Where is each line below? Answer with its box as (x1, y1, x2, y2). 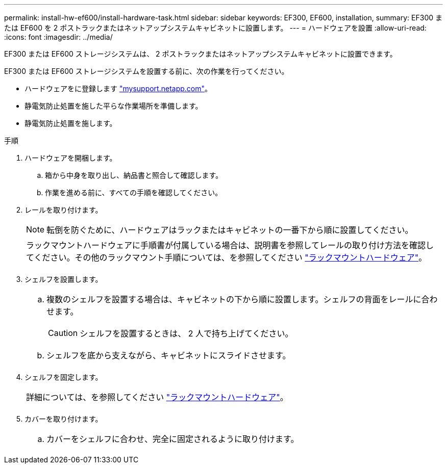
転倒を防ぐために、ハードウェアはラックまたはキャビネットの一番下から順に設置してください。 (46, 225, 413, 235)
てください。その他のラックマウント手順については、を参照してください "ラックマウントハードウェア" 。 (26, 252, 427, 263)
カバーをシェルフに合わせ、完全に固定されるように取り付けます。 (46, 434, 299, 444)
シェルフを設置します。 (24, 275, 103, 283)
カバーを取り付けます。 (24, 414, 103, 423)
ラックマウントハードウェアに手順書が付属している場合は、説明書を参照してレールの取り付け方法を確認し (26, 240, 434, 250)
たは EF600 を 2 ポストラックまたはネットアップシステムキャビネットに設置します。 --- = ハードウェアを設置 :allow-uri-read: (4, 23, 427, 32)
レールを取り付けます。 (24, 205, 103, 214)
